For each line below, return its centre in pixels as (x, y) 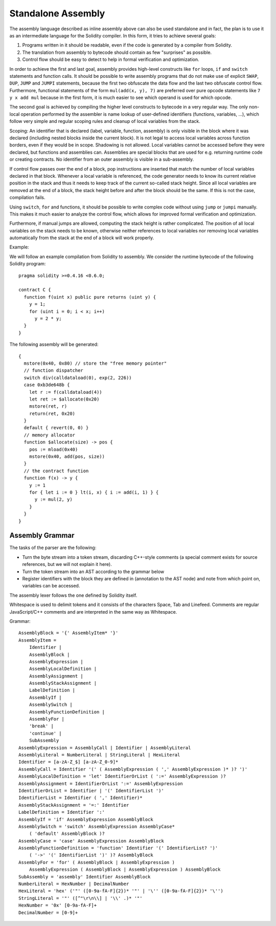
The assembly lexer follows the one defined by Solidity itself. (73, 595)
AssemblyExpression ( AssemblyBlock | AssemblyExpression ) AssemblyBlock (125, 870)
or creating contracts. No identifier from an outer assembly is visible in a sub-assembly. (102, 159)
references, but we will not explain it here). (67, 564)
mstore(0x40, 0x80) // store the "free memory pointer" (95, 363)
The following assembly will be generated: (54, 344)
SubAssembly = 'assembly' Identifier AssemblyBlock (85, 877)
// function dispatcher (54, 371)
